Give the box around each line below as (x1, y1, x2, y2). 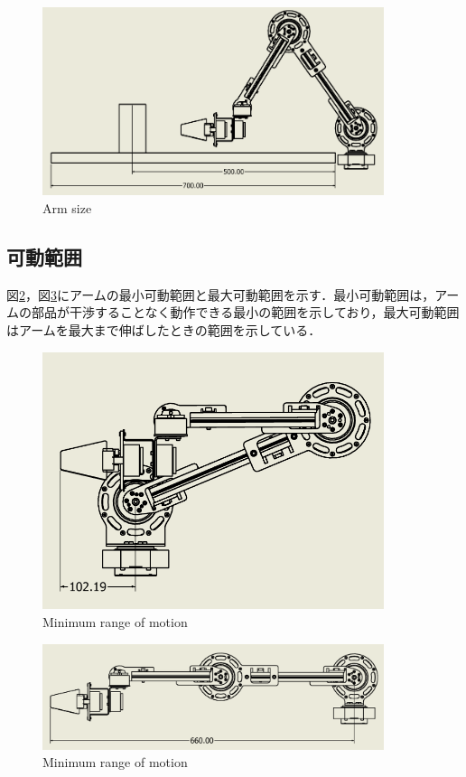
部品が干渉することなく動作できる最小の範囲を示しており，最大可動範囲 (31, 303, 460, 322)
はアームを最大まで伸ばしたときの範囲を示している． (6, 321, 322, 340)
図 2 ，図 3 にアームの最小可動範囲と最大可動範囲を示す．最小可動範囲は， (6, 285, 435, 304)
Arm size (42, 199, 92, 218)
